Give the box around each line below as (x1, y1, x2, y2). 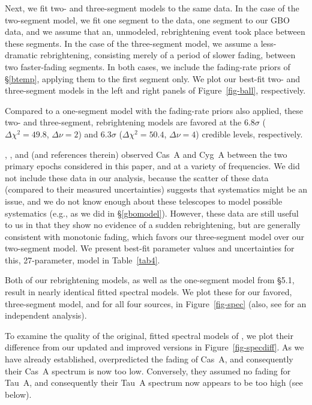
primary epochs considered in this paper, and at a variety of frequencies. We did (5, 160, 300, 172)
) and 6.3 (78, 127, 112, 140)
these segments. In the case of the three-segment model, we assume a (5, 37, 259, 49)
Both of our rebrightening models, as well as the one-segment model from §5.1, (5, 274, 295, 286)
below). (5, 388, 32, 400)
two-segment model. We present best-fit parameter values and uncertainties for (5, 242, 295, 254)
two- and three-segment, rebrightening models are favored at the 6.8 (5, 116, 255, 128)
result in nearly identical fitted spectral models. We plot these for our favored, (5, 286, 292, 298)
